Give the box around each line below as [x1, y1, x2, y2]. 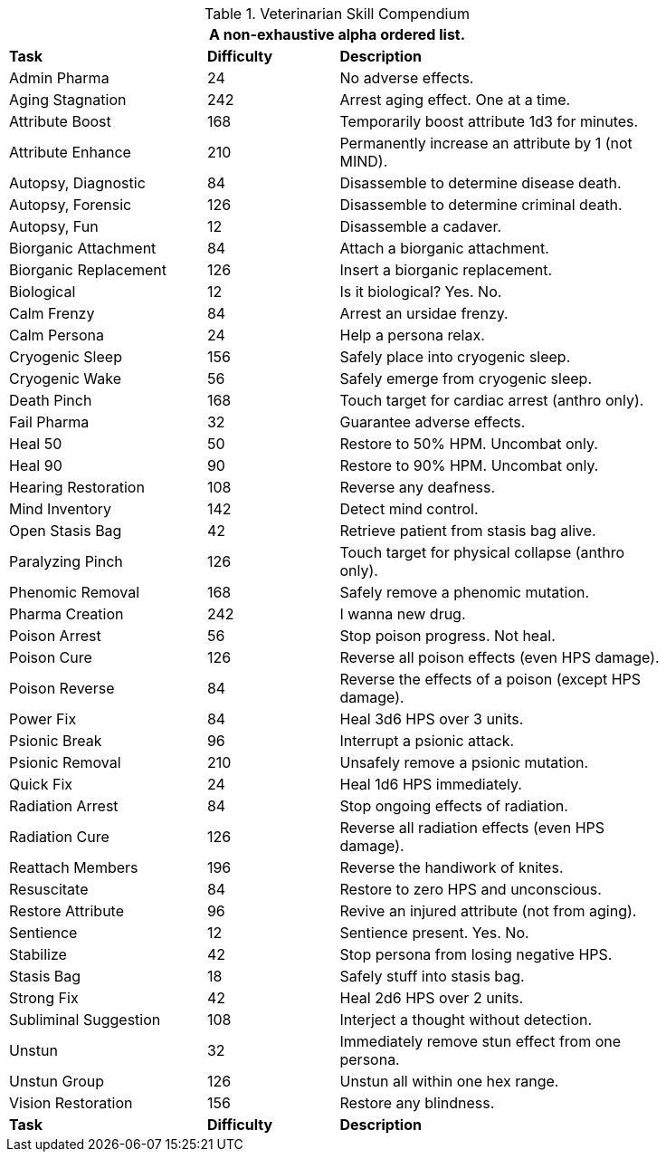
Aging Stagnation [9, 91, 127, 109]
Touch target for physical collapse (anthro [339, 543, 625, 561]
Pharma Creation [9, 605, 124, 623]
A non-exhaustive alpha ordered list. [208, 25, 466, 43]
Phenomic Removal [9, 583, 140, 601]
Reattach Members [9, 858, 138, 876]
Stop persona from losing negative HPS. [339, 945, 613, 963]
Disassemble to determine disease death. [339, 174, 622, 192]
